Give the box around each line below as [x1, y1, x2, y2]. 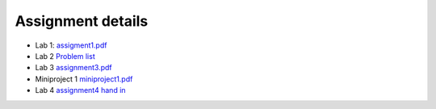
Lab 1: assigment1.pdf [35, 40, 107, 50]
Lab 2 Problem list [35, 51, 96, 61]
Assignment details [15, 12, 149, 30]
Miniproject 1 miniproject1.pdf [35, 73, 133, 84]
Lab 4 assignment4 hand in [35, 86, 126, 95]
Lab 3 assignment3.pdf [35, 63, 112, 73]
